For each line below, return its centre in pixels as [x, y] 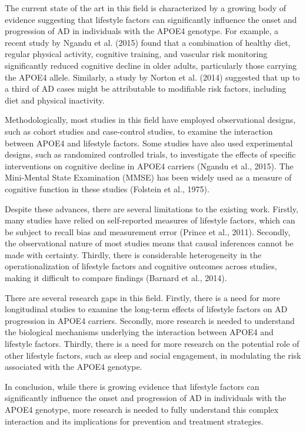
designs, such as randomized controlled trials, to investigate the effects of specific [150, 154]
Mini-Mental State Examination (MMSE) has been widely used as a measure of [148, 177]
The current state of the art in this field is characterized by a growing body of [146, 8]
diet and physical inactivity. [55, 100]
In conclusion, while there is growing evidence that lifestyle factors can [132, 386]
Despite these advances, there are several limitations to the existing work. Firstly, [152, 208]
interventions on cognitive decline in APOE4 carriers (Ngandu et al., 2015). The [149, 166]
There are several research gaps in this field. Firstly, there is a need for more [143, 297]
